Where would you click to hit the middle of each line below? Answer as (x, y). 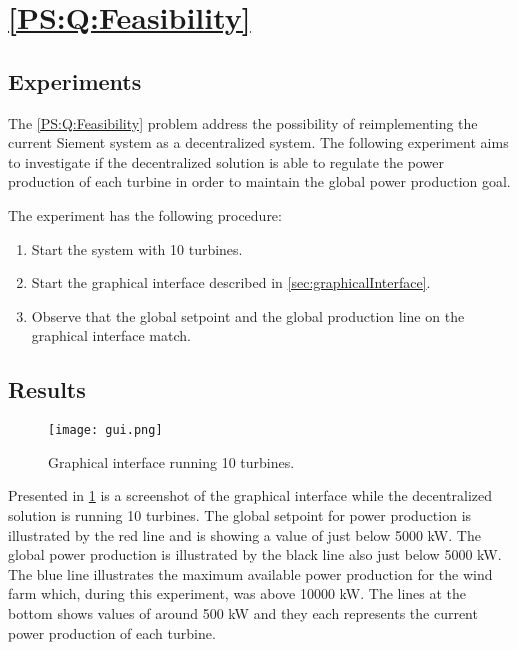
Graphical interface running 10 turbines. (171, 461)
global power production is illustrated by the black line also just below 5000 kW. (255, 554)
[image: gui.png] (105, 430)
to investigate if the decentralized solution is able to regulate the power (226, 161)
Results (47, 389)
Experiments (75, 80)
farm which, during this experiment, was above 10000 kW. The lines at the (237, 593)
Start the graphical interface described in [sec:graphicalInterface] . (231, 282)
